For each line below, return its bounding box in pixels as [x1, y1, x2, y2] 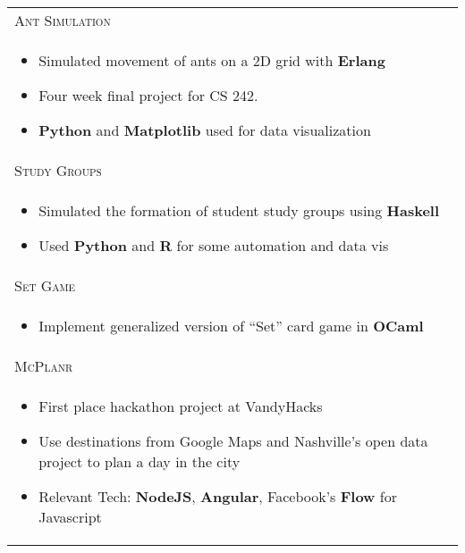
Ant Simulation [14, 10, 111, 30]
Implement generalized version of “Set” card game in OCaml [38, 315, 424, 336]
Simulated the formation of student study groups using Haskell [38, 200, 440, 221]
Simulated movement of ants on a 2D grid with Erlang [38, 50, 385, 71]
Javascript [38, 507, 102, 527]
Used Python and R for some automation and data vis [38, 235, 389, 256]
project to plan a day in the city [38, 451, 241, 472]
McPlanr [14, 356, 72, 376]
